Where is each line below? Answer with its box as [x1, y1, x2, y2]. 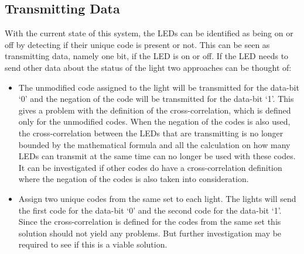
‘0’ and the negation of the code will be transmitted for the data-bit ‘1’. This [18, 92, 294, 105]
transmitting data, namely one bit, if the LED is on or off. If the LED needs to [5, 50, 289, 62]
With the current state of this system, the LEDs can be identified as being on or [5, 27, 293, 39]
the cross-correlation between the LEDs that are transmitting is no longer [18, 126, 283, 139]
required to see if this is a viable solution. [18, 238, 168, 250]
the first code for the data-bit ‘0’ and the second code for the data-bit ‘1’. [18, 204, 282, 216]
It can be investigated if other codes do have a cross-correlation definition [18, 161, 282, 173]
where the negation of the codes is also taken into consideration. [18, 173, 249, 185]
